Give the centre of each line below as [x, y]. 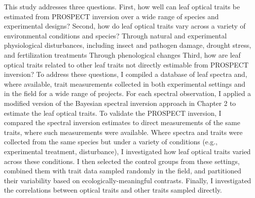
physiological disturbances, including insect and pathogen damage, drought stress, [128, 45]
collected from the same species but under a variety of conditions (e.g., [111, 142]
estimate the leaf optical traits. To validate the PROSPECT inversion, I [113, 113]
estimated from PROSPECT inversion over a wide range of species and [111, 16]
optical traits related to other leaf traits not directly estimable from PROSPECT [126, 64]
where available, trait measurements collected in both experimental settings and [125, 83]
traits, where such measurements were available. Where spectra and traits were [123, 132]
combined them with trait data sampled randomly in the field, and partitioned [123, 171]
